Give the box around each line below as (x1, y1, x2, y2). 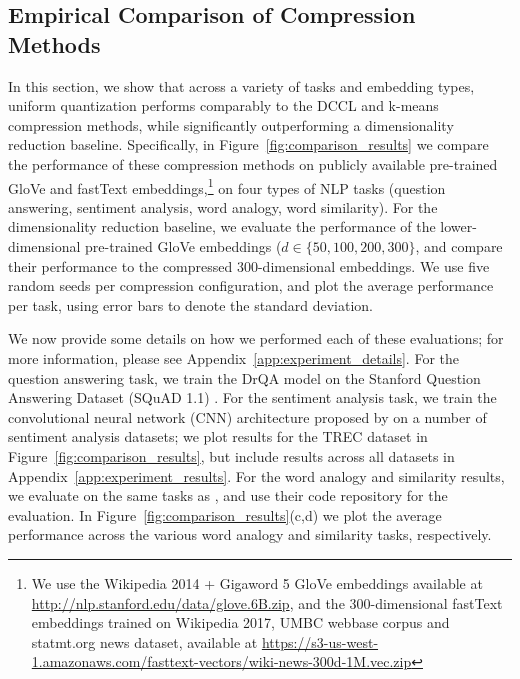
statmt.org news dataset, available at (31, 631, 258, 652)
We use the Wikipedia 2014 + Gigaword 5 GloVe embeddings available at (31, 572, 483, 593)
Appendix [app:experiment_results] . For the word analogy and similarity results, (8, 465, 505, 486)
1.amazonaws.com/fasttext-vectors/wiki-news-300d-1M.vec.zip (31, 651, 412, 672)
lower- (440, 216, 477, 237)
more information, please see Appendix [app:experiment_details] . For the (8, 347, 459, 368)
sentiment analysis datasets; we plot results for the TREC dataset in (8, 426, 428, 447)
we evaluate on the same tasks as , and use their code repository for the (8, 485, 448, 506)
